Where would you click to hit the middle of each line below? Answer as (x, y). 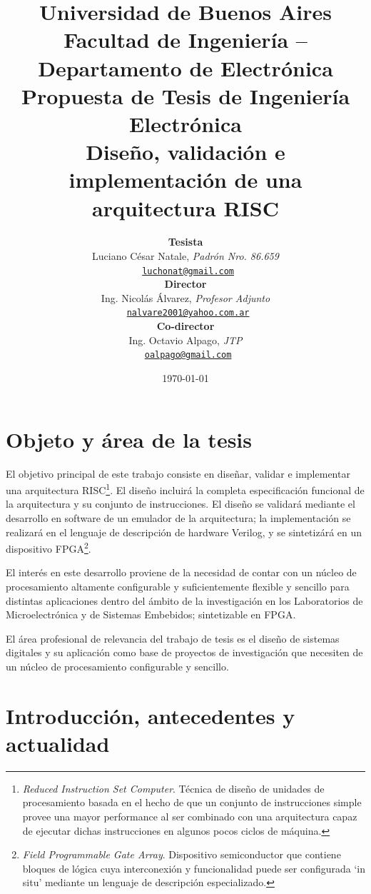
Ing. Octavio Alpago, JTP (185, 340)
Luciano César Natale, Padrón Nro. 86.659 (185, 256)
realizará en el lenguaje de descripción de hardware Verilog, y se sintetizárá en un (184, 532)
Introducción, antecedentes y (151, 715)
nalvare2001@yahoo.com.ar (188, 313)
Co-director (185, 326)
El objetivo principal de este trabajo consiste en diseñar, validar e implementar (178, 473)
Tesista (185, 242)
